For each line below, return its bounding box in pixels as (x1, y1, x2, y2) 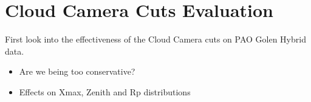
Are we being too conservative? (19, 65, 135, 78)
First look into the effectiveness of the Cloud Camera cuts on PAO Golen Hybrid (5, 33, 306, 46)
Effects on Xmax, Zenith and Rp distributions (19, 85, 191, 98)
